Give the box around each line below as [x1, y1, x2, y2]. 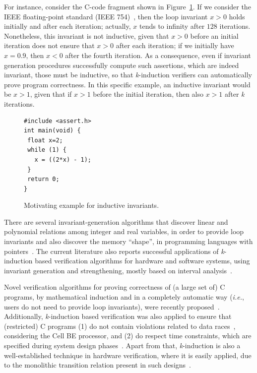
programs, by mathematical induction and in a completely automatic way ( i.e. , [4, 292, 244, 302]
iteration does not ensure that [4, 40, 95, 51]
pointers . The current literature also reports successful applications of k [4, 246, 224, 256]
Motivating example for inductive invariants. [24, 200, 159, 210]
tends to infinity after [139, 21, 205, 31]
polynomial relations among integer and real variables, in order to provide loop [4, 226, 244, 237]
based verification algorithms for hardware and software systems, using [35, 255, 250, 266]
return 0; [27, 176, 60, 183]
